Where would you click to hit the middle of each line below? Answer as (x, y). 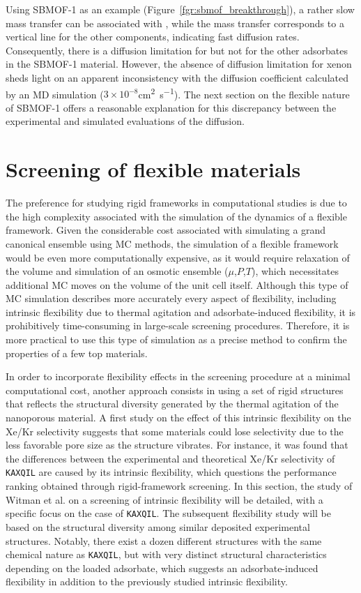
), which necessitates (295, 271)
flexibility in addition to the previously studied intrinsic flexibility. (147, 581)
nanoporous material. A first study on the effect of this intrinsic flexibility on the (178, 418)
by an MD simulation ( (55, 94)
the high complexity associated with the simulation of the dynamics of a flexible (176, 216)
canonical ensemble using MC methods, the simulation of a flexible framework (172, 243)
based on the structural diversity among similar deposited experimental (158, 526)
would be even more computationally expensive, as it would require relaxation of (178, 257)
